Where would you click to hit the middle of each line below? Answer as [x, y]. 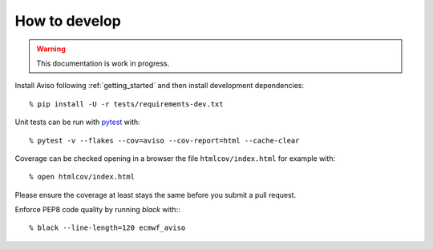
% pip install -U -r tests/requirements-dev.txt [126, 104]
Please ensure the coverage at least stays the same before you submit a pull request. [156, 195]
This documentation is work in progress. [103, 63]
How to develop [68, 21]
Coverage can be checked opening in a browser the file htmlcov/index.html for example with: [175, 158]
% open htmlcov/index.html [82, 177]
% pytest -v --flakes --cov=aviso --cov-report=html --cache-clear [164, 141]
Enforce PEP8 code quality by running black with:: [97, 210]
